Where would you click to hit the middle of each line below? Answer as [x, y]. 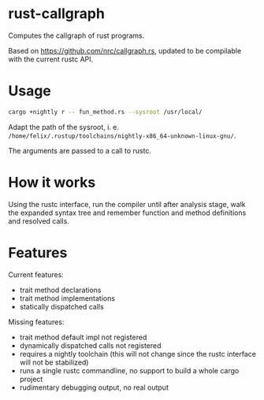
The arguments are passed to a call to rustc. [80, 150]
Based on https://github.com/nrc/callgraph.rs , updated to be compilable [125, 50]
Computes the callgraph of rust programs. [76, 35]
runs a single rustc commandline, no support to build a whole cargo [129, 370]
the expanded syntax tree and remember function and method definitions [127, 213]
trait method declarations [60, 290]
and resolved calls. [39, 220]
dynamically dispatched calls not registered [90, 345]
